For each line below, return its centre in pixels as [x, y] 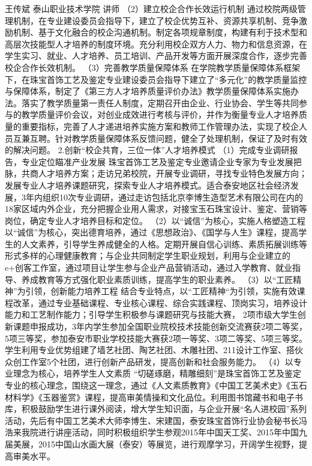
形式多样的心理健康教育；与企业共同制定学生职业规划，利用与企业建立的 [148, 256]
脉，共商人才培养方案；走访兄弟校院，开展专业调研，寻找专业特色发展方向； [156, 173]
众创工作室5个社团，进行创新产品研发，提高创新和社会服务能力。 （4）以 [149, 361]
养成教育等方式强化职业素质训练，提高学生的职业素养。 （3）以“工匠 [157, 279]
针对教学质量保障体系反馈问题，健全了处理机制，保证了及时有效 [181, 138]
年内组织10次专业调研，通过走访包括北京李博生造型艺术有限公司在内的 [164, 197]
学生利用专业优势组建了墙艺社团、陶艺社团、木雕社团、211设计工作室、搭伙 [154, 350]
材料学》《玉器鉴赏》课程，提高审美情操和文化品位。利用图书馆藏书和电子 [150, 397]
